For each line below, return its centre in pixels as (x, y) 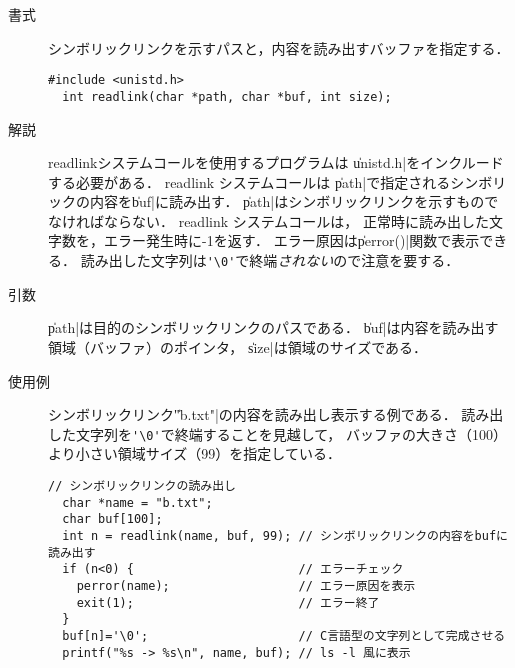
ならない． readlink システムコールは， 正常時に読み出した (296, 220)
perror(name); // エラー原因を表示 (246, 585)
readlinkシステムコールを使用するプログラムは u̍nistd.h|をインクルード (276, 162)
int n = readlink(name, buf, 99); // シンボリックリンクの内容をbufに (285, 535)
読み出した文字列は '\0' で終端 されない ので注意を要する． (270, 260)
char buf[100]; (112, 519)
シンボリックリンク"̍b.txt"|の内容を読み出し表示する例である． (252, 414)
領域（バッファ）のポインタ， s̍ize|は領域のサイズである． (238, 346)
